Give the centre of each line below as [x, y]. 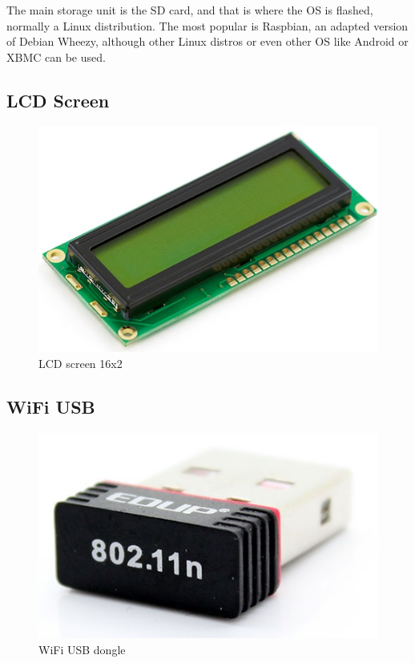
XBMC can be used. [56, 57]
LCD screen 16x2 [81, 363]
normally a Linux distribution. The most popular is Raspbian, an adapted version [207, 25]
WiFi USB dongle [82, 649]
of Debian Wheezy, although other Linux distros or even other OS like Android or [207, 41]
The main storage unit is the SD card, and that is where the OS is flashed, [190, 10]
